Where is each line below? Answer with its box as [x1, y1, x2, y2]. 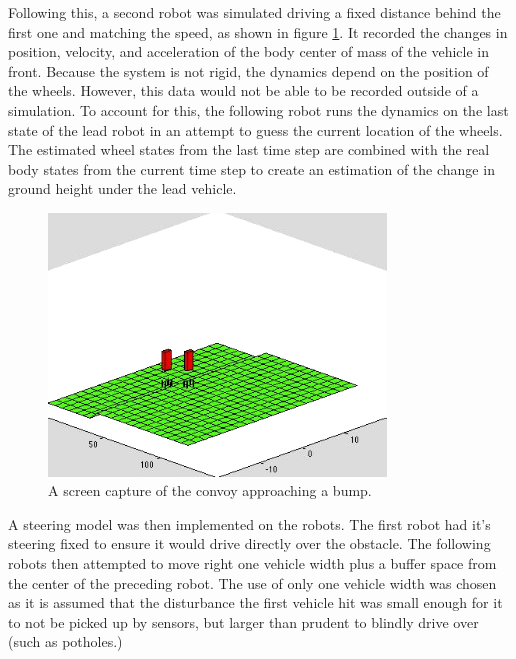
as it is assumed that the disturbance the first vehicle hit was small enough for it [8, 592, 503, 613]
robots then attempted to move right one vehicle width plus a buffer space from [8, 553, 497, 574]
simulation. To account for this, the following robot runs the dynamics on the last [8, 99, 509, 120]
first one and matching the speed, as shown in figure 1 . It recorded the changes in [8, 21, 508, 42]
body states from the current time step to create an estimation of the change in [8, 158, 495, 179]
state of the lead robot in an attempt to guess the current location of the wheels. [8, 119, 503, 140]
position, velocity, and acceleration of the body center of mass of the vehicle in [8, 41, 489, 62]
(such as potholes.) [8, 631, 123, 652]
